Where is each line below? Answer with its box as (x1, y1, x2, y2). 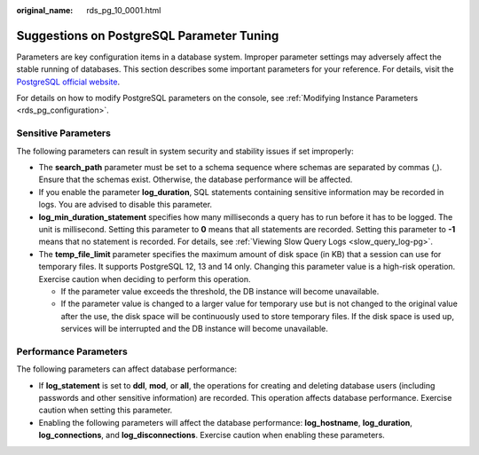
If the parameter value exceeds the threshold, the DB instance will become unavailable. (60, 286, 380, 296)
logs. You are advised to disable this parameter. (38, 200, 213, 210)
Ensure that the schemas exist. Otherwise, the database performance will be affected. (38, 174, 353, 185)
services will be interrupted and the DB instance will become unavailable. (60, 324, 328, 334)
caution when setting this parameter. (38, 404, 173, 416)
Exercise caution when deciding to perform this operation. (38, 273, 252, 284)
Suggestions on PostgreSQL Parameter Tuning (16, 27, 279, 43)
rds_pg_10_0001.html (86, 5, 161, 15)
